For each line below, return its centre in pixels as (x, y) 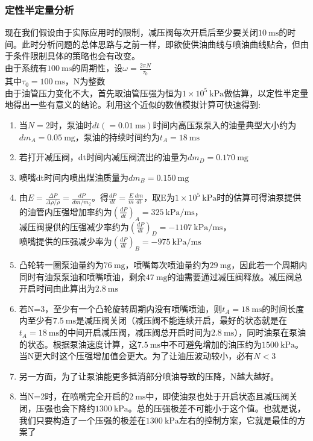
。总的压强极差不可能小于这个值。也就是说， (217, 408)
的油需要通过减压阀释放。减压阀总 (235, 276)
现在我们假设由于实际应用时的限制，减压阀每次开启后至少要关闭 (131, 32)
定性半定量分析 (40, 9)
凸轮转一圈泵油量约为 (61, 265)
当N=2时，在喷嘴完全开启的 (74, 396)
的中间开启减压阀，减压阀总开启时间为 (135, 332)
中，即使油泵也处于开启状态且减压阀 (217, 396)
